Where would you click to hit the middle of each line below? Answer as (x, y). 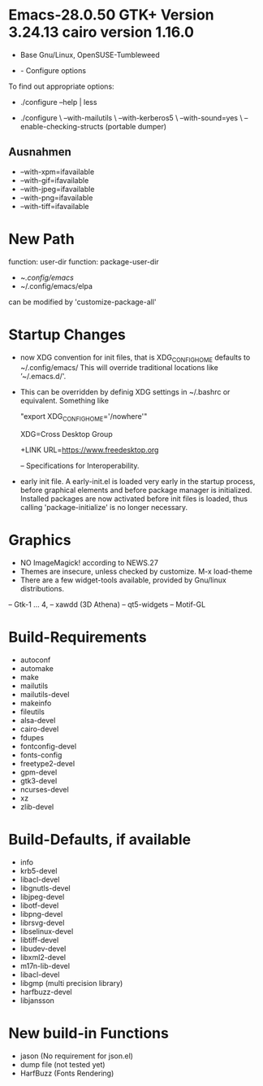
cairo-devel (39, 729)
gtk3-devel (39, 781)
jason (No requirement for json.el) (77, 1056)
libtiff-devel (39, 940)
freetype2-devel (47, 764)
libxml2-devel (43, 957)
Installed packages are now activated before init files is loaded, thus (134, 499)
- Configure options (53, 70)
